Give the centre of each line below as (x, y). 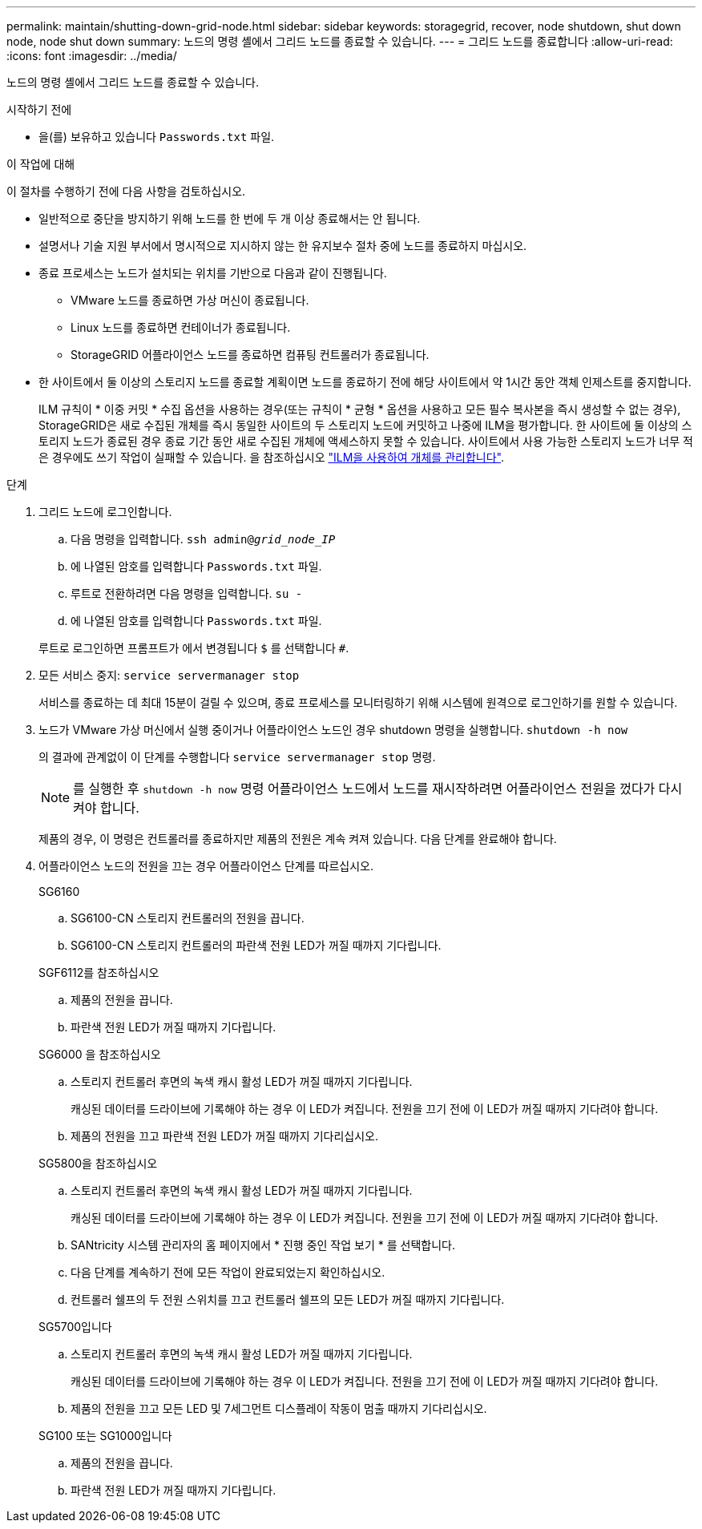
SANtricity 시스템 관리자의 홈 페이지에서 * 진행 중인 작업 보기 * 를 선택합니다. (263, 1245)
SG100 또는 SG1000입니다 (105, 1436)
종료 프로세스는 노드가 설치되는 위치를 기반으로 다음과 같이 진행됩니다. (213, 273)
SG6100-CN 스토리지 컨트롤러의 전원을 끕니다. (188, 918)
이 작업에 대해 (41, 164)
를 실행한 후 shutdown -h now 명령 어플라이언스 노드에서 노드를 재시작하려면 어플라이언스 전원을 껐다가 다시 (378, 789)
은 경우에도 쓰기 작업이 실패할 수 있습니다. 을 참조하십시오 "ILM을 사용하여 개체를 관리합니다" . (271, 457)
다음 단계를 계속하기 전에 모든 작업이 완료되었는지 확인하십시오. (228, 1272)
